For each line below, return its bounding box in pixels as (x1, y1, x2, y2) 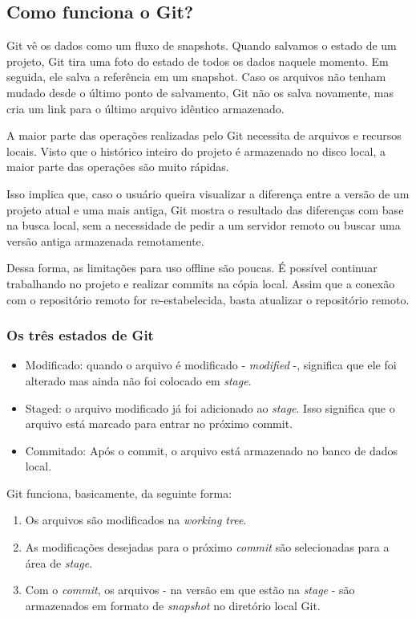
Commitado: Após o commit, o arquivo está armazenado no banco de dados (25, 442, 398, 458)
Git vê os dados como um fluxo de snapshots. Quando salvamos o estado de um (6, 37, 397, 54)
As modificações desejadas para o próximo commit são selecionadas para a (25, 539, 390, 556)
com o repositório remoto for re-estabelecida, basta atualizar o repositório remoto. (6, 291, 410, 307)
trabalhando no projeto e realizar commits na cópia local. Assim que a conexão (6, 275, 395, 291)
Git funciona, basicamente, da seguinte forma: (6, 484, 232, 501)
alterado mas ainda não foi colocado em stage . (25, 372, 252, 389)
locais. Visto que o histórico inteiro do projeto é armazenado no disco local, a (6, 142, 386, 159)
